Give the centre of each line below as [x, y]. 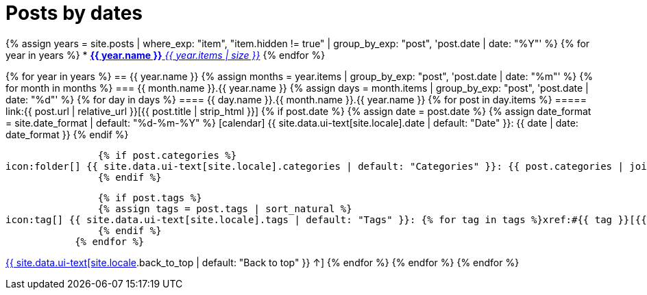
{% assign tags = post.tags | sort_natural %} [225, 208]
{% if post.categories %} [167, 155]
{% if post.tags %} [150, 197]
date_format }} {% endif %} [67, 134]
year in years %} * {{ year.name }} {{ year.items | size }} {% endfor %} [166, 55]
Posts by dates [74, 13]
